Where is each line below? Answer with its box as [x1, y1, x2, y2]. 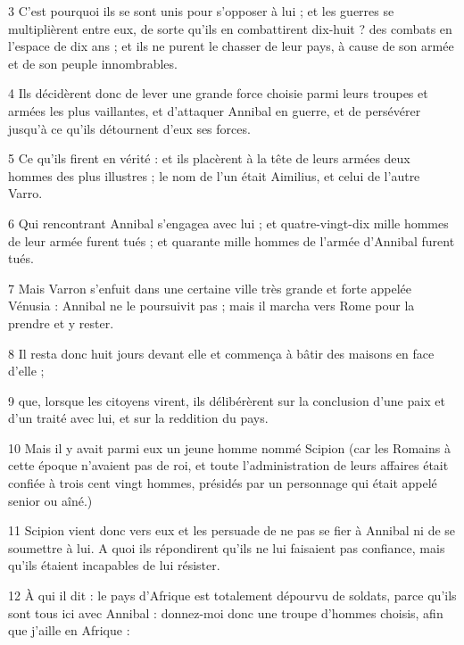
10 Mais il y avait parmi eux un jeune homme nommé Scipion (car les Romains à [8, 438, 451, 457]
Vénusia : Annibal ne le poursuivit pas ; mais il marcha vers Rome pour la [8, 296, 415, 315]
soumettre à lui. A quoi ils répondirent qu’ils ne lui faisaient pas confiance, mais [8, 538, 445, 557]
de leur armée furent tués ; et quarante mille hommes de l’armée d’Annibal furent [8, 231, 455, 250]
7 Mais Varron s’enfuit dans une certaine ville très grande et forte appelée [8, 278, 412, 297]
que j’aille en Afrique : [8, 621, 130, 640]
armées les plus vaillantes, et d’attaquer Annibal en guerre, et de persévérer [8, 101, 421, 120]
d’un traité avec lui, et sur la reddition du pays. [8, 409, 269, 427]
